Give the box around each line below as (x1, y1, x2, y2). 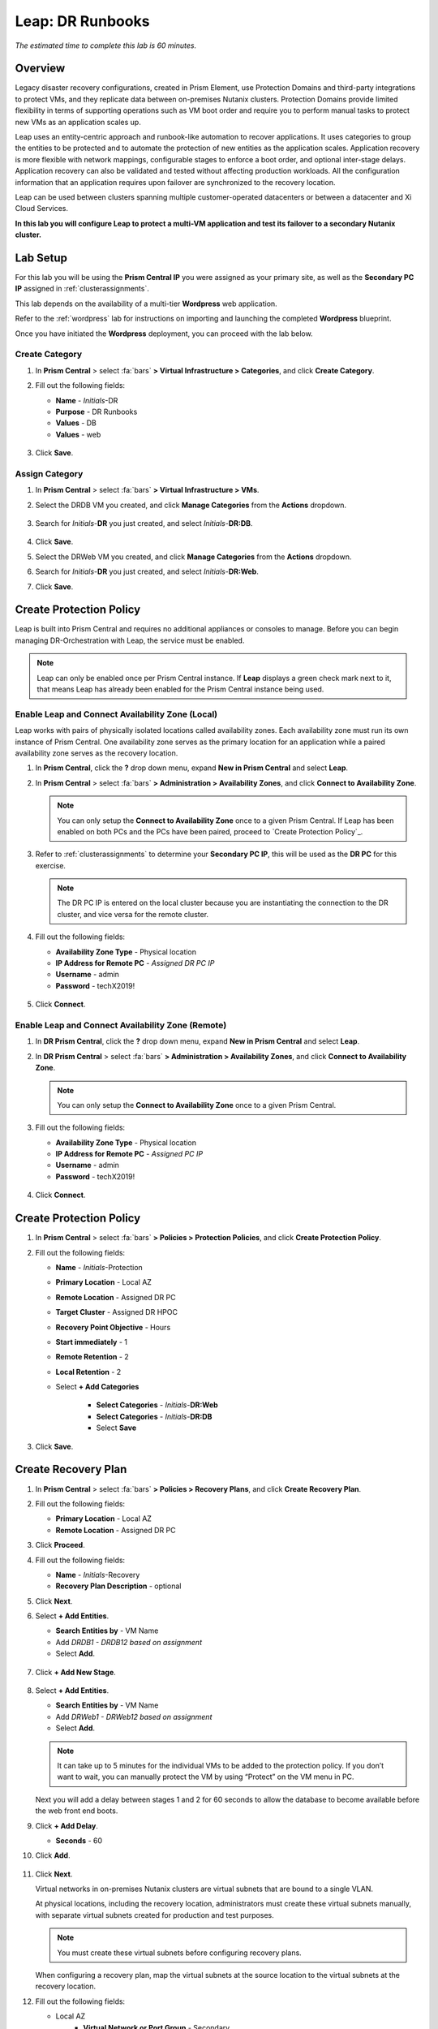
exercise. (35, 860, 67, 870)
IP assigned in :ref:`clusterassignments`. (15, 284, 149, 294)
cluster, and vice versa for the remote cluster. (57, 909, 209, 919)
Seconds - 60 (55, 1835, 103, 1846)
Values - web (55, 429, 101, 439)
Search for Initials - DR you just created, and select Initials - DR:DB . (35, 519, 253, 528)
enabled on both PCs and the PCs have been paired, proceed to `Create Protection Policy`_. (57, 826, 363, 836)
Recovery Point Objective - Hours (55, 1322, 171, 1332)
